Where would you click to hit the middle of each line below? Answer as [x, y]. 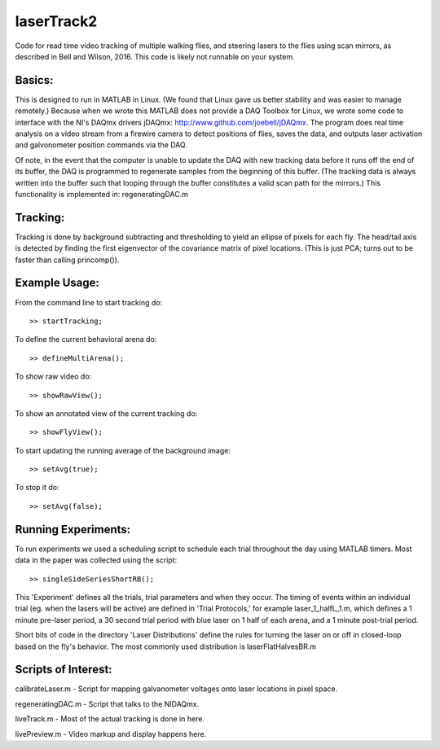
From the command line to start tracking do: [89, 302]
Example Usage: [57, 283]
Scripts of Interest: [64, 670]
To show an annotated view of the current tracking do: [106, 413]
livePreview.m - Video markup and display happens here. [111, 734]
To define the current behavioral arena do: [86, 339]
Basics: [34, 80]
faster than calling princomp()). [67, 260]
